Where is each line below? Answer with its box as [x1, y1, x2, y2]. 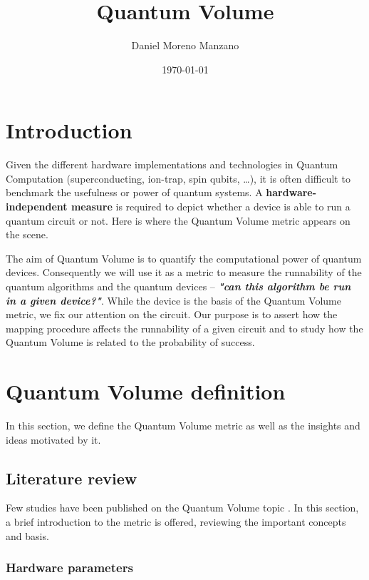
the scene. [6, 227, 48, 242]
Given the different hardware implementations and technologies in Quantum [6, 157, 338, 172]
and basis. [6, 528, 49, 543]
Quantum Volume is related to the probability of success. [6, 335, 255, 350]
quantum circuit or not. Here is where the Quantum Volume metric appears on [6, 213, 350, 228]
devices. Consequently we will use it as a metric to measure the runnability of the [6, 265, 362, 280]
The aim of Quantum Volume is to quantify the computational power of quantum [6, 250, 362, 265]
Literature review [6, 467, 137, 489]
